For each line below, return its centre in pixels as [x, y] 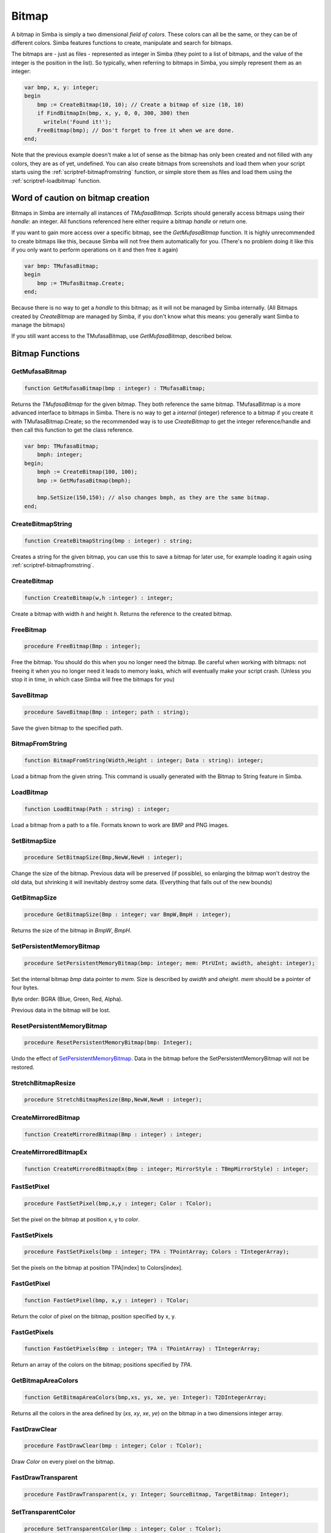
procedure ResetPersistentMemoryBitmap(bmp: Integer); [108, 1043]
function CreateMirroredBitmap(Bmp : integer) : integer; [113, 1134]
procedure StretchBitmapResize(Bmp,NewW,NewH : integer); [113, 1100]
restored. [23, 1067]
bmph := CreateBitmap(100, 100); [87, 472]
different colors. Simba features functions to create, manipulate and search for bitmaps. [122, 42]
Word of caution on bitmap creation [80, 198]
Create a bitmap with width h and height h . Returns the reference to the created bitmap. [122, 614]
